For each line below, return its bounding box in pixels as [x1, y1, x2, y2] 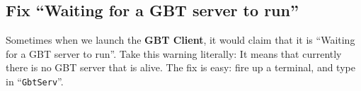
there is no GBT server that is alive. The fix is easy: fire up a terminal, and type [6, 60, 355, 75]
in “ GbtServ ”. [6, 73, 64, 88]
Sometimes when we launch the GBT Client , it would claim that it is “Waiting [6, 32, 355, 47]
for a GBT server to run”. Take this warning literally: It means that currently [6, 46, 342, 61]
